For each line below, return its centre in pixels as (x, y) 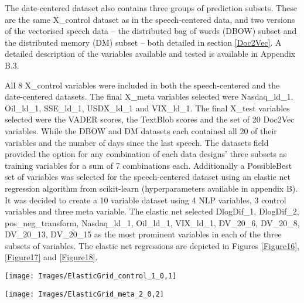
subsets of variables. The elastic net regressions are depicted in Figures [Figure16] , (152, 245)
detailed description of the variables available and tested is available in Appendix (150, 54)
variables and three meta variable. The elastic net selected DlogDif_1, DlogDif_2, (152, 211)
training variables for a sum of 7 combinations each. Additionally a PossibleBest (148, 165)
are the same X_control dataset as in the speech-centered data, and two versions (150, 19)
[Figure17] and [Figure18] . (51, 257)
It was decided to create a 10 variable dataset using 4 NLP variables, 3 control (146, 200)
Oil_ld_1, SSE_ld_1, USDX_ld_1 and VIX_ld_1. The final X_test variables (147, 108)
